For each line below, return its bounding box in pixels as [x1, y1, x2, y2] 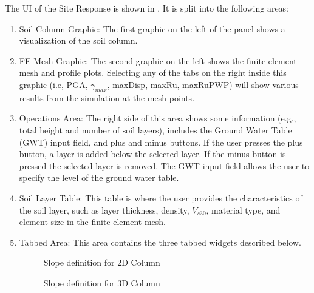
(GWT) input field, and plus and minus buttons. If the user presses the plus [19, 135, 303, 148]
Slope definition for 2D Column [43, 256, 160, 269]
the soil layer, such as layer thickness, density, [19, 203, 189, 216]
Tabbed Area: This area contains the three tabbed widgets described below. [19, 235, 301, 248]
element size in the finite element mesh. [19, 215, 166, 228]
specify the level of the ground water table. [19, 171, 179, 184]
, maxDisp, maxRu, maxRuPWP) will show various [107, 78, 299, 90]
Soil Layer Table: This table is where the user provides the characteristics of [19, 191, 302, 204]
